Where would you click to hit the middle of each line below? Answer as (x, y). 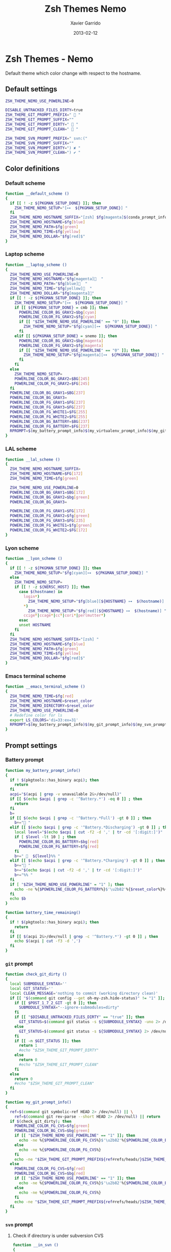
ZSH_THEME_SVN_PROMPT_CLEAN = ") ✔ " (43, 153)
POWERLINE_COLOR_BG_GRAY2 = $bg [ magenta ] (61, 341)
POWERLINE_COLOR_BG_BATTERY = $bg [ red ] (59, 842)
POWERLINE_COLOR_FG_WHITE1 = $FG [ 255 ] (49, 412)
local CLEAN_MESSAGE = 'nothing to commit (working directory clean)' (84, 993)
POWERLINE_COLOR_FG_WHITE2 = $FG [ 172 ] (49, 530)
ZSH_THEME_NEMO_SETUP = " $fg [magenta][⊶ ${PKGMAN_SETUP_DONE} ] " (94, 355)
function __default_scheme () (37, 194)
